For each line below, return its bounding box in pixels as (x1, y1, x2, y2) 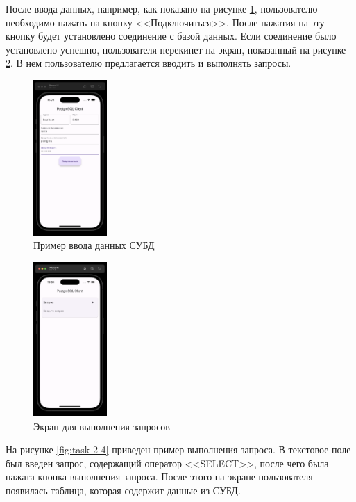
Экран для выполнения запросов (33, 419, 170, 433)
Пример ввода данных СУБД (33, 238, 155, 252)
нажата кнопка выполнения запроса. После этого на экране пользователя (6, 469, 313, 484)
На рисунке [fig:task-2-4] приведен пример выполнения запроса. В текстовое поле (6, 442, 351, 457)
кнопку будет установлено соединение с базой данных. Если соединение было (6, 29, 337, 43)
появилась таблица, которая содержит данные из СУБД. (6, 483, 241, 497)
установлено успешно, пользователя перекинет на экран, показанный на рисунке (6, 42, 346, 56)
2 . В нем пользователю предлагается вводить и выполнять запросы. (6, 56, 291, 70)
